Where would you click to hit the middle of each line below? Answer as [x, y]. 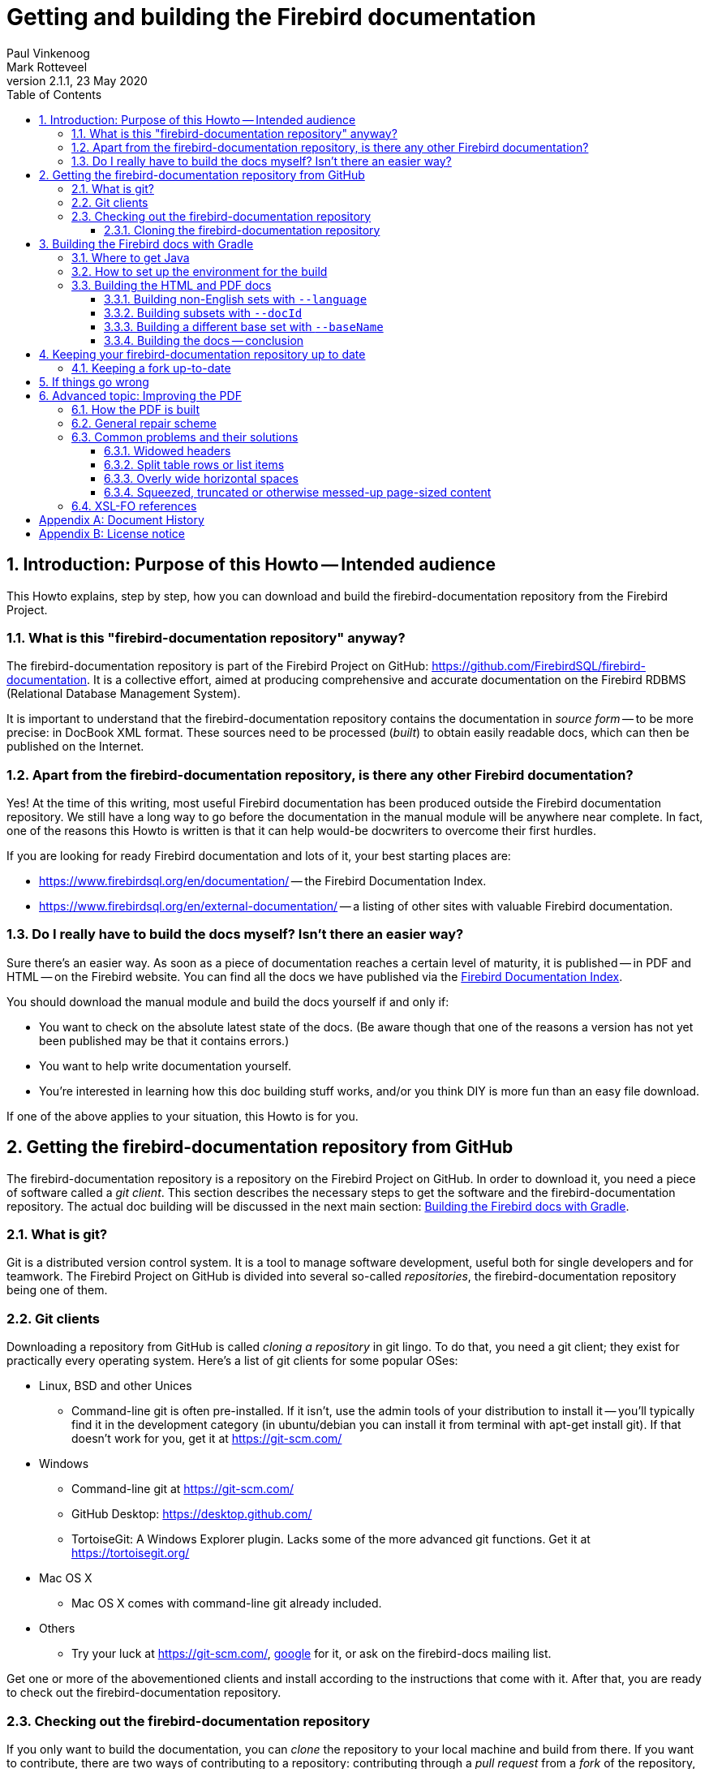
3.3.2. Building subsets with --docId [203, 312]
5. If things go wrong [94, 381]
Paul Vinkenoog [48, 53]
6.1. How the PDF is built [135, 409]
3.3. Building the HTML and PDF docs [172, 285]
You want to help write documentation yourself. [165, 1065]
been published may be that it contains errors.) [164, 1040]
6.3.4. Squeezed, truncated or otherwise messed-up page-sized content [298, 492]
